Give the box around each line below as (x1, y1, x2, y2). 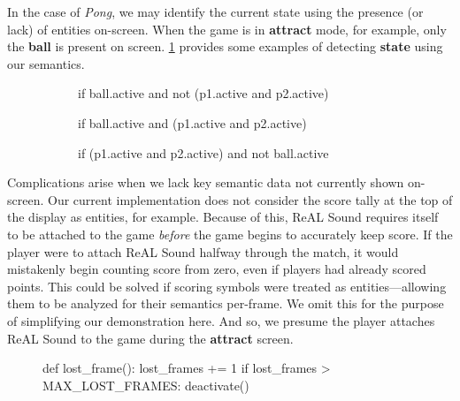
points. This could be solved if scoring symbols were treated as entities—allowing (7, 276, 447, 295)
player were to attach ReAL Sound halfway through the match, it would (7, 242, 399, 261)
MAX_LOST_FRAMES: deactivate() (42, 375, 249, 394)
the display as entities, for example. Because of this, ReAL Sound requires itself (7, 208, 439, 226)
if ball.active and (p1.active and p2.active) (78, 113, 307, 132)
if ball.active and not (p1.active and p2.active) (78, 84, 329, 102)
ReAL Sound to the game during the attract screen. (7, 329, 294, 347)
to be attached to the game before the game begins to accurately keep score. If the (7, 224, 453, 243)
